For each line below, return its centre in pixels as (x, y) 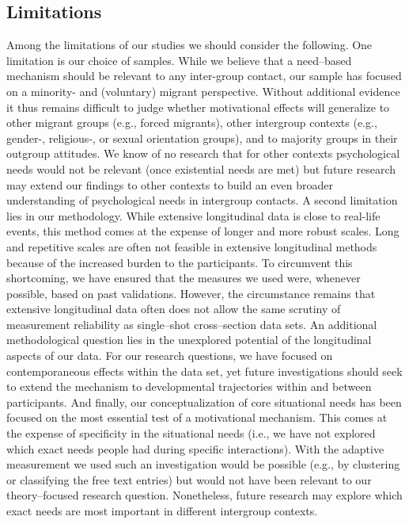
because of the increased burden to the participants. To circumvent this (180, 262)
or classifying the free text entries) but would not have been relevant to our (189, 479)
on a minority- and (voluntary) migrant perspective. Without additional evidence (203, 91)
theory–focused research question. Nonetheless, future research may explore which (204, 495)
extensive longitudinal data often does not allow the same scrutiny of (174, 309)
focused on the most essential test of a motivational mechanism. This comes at (197, 417)
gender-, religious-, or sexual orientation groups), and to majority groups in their (202, 138)
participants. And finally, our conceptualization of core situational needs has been (204, 402)
